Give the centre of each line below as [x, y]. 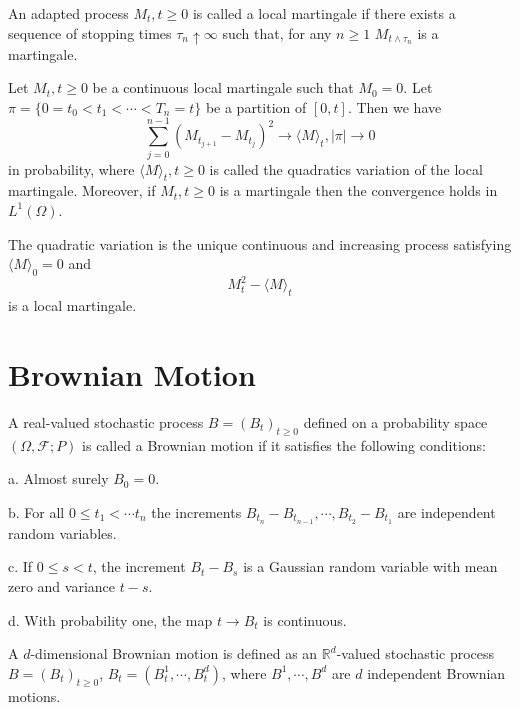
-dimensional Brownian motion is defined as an [174, 653]
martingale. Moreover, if [82, 190]
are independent [446, 511]
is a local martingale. [72, 305]
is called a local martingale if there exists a [324, 13]
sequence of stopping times [90, 32]
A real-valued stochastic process [106, 421]
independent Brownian [436, 672]
